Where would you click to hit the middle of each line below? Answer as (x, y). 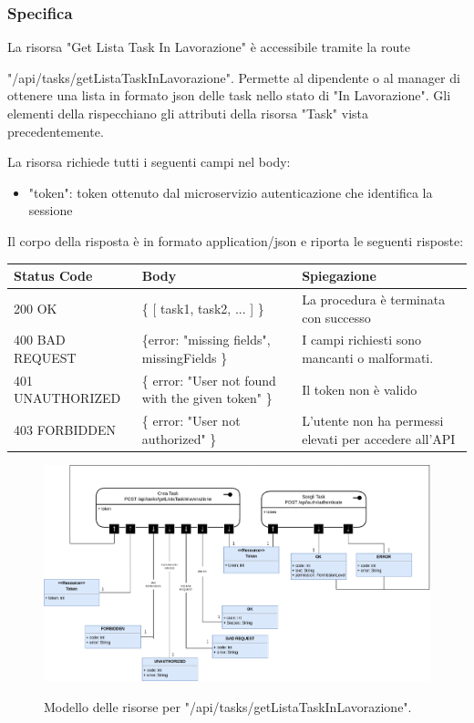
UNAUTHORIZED (67, 398)
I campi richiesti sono (362, 340)
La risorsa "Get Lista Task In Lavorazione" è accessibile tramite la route (209, 47)
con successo (336, 317)
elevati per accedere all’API (379, 438)
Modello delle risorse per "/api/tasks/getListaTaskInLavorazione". (228, 706)
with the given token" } (207, 398)
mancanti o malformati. (368, 357)
